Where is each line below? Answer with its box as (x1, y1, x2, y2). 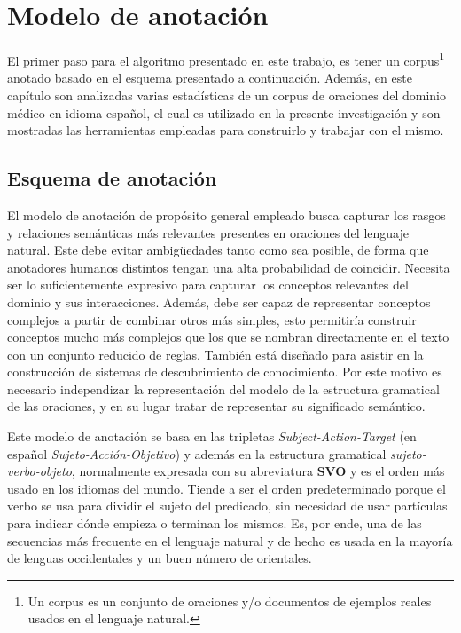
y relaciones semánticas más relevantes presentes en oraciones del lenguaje (7, 223, 409, 241)
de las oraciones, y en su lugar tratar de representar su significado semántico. (7, 397, 426, 415)
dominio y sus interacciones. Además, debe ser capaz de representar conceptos (7, 292, 431, 311)
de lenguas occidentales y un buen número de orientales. (7, 549, 312, 567)
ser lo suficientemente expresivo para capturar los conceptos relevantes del (7, 275, 409, 294)
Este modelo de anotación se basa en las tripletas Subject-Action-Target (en (7, 427, 417, 446)
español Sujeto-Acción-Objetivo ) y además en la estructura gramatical (7, 444, 387, 463)
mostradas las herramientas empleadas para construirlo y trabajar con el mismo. (7, 121, 444, 139)
